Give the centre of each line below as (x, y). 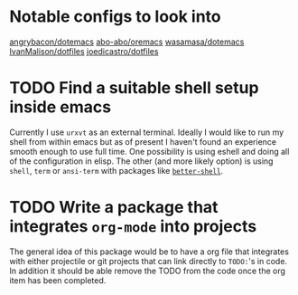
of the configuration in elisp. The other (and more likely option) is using (141, 161)
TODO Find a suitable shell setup (134, 88)
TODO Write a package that (114, 208)
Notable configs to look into (115, 17)
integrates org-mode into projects (133, 227)
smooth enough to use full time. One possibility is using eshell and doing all (149, 151)
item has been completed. (58, 280)
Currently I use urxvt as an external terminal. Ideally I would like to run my (147, 132)
